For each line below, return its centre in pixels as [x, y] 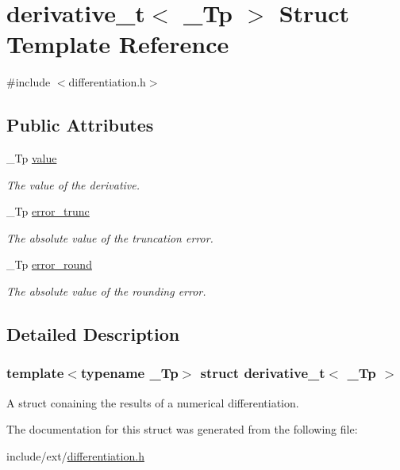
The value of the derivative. [73, 184]
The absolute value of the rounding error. [106, 291]
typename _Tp [129, 373]
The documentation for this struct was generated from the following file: [182, 429]
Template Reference [118, 44]
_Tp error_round [49, 264]
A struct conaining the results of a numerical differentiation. [153, 402]
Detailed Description [93, 334]
